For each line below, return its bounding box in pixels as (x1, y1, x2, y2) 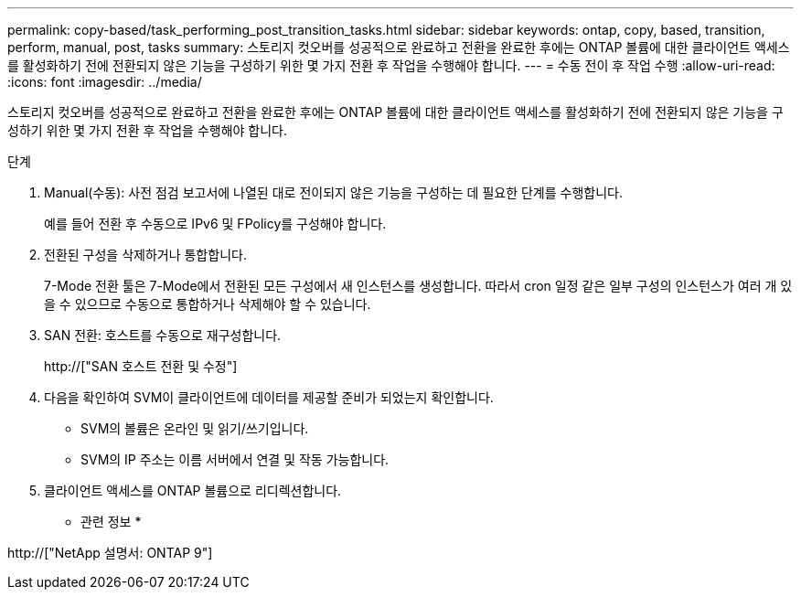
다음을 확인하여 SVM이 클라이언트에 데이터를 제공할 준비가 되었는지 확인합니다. (44, 389, 494, 405)
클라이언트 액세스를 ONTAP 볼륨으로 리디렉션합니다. (44, 483, 342, 498)
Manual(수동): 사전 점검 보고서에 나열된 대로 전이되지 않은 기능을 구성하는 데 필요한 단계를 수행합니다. (44, 185, 623, 200)
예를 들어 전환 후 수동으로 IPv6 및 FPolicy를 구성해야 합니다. (44, 216, 387, 231)
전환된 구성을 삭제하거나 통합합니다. (44, 247, 247, 262)
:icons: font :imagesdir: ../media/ (7, 74, 202, 90)
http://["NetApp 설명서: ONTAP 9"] (7, 545, 213, 560)
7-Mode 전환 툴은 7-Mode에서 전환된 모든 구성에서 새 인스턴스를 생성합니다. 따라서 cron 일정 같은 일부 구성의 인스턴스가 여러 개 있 (44, 278, 793, 293)
